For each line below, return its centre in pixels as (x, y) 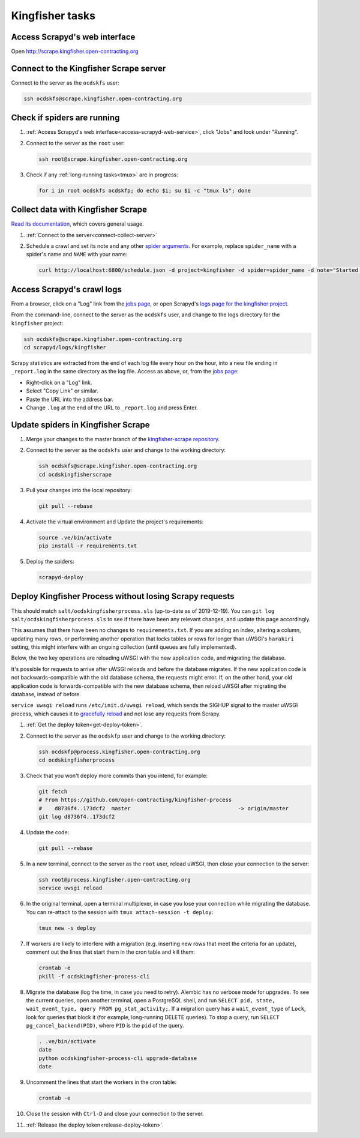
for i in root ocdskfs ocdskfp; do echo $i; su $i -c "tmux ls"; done (145, 190)
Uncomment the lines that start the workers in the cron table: (101, 1082)
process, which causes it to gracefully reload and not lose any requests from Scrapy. (116, 714)
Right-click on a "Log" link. (59, 382)
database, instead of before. (46, 694)
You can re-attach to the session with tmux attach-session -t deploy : (120, 912)
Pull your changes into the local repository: (79, 490)
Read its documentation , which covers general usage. (77, 224)
